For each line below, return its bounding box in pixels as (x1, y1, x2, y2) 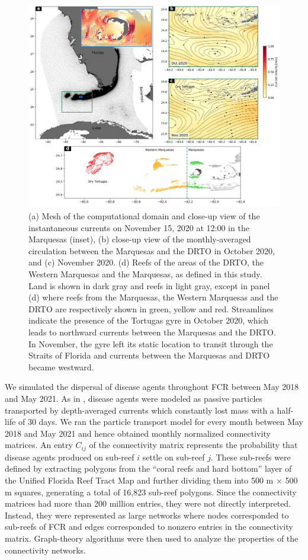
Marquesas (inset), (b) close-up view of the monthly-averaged (28, 233, 251, 245)
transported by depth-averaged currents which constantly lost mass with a (5, 404, 274, 416)
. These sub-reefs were (210, 450, 291, 463)
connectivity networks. (5, 543, 86, 556)
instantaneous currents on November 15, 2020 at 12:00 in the (28, 221, 249, 233)
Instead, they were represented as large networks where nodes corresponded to (5, 508, 289, 521)
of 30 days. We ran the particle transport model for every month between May (18, 415, 303, 428)
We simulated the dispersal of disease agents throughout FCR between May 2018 (5, 380, 299, 393)
